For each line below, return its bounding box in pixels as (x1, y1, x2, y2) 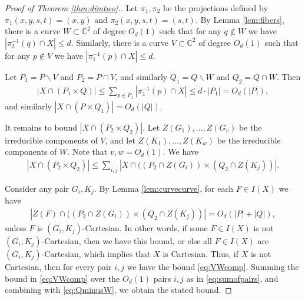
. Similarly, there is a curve (71, 36, 168, 48)
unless (5, 221, 26, 234)
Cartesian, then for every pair (5, 260, 112, 272)
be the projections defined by (163, 2, 268, 14)
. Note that (67, 145, 108, 158)
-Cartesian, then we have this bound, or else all (41, 234, 212, 246)
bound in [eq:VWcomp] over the (5, 272, 120, 284)
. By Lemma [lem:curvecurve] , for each (94, 182, 234, 194)
